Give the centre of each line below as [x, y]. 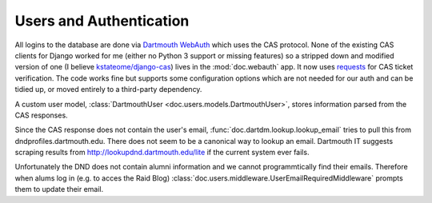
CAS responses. [41, 115]
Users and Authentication [102, 21]
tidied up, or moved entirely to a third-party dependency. [108, 90]
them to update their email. [59, 189]
